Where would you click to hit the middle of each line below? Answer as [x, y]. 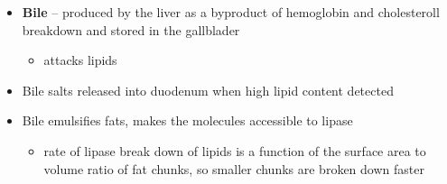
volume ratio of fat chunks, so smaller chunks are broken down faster [234, 168]
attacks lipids [80, 60]
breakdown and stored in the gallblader [131, 29]
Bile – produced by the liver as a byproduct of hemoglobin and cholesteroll [231, 12]
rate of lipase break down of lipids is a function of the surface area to [235, 150]
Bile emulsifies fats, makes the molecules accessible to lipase [187, 120]
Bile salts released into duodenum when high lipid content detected [208, 90]
